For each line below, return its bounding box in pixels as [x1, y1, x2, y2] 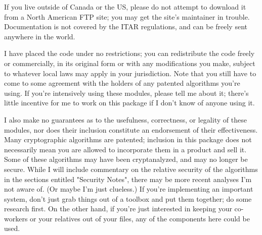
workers [4, 213, 28, 223]
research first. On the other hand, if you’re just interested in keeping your [4, 203, 232, 214]
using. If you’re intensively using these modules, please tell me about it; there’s [4, 87, 249, 98]
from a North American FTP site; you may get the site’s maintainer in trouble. [4, 11, 250, 22]
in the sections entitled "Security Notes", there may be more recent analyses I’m [4, 173, 252, 184]
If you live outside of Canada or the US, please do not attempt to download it [4, 2, 246, 12]
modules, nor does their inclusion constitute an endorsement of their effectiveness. [4, 124, 258, 135]
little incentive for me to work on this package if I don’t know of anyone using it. [4, 97, 255, 108]
